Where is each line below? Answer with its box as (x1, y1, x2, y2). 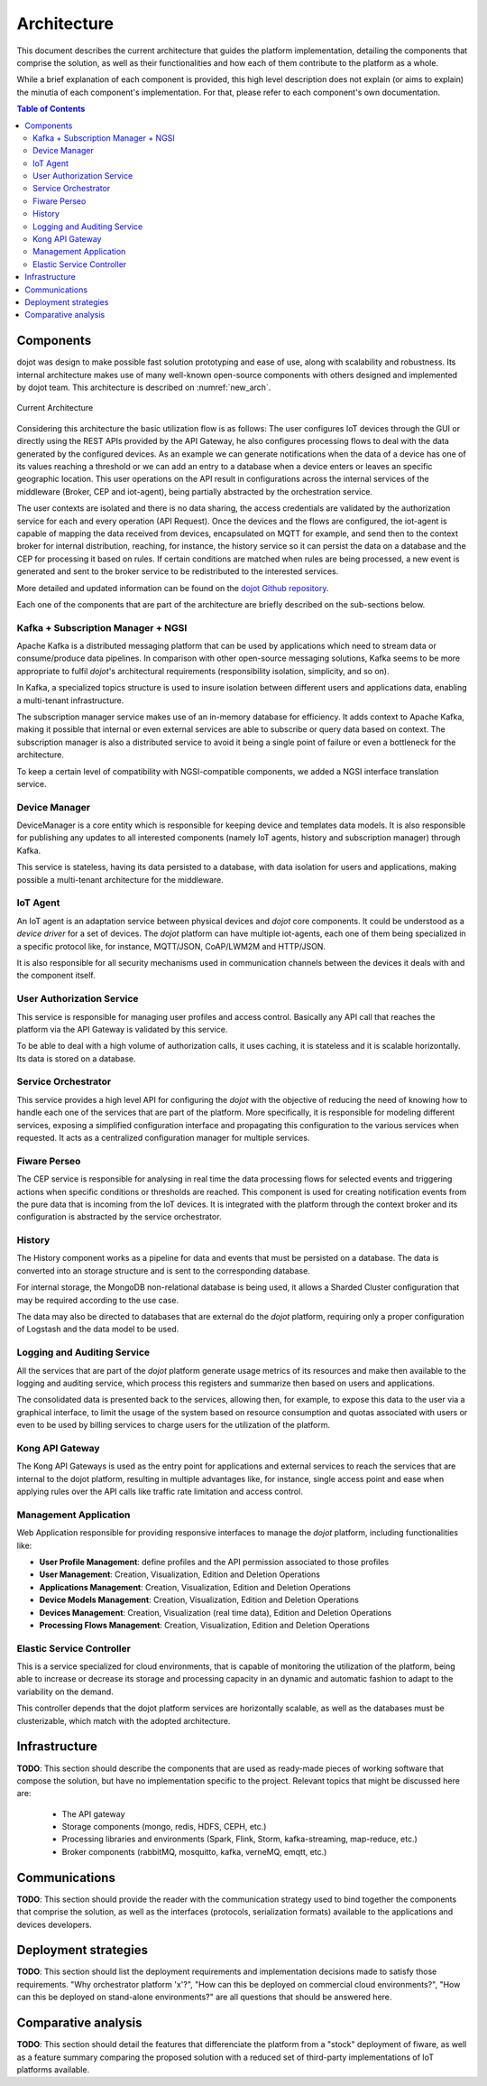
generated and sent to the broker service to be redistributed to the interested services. (16, 566, 339, 577)
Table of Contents (16, 104, 86, 115)
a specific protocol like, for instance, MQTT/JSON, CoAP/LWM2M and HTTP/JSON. (16, 941, 326, 951)
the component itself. (16, 970, 96, 981)
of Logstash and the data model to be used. (16, 1323, 179, 1335)
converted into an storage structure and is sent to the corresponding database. (16, 1265, 310, 1276)
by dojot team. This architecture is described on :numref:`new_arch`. (16, 382, 271, 393)
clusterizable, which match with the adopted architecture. (16, 1715, 231, 1726)
